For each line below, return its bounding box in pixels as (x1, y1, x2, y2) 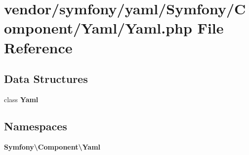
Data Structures (4, 71, 88, 86)
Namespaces (4, 118, 67, 133)
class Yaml (4, 94, 39, 104)
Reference (4, 37, 73, 57)
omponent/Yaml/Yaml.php (4, 18, 192, 38)
